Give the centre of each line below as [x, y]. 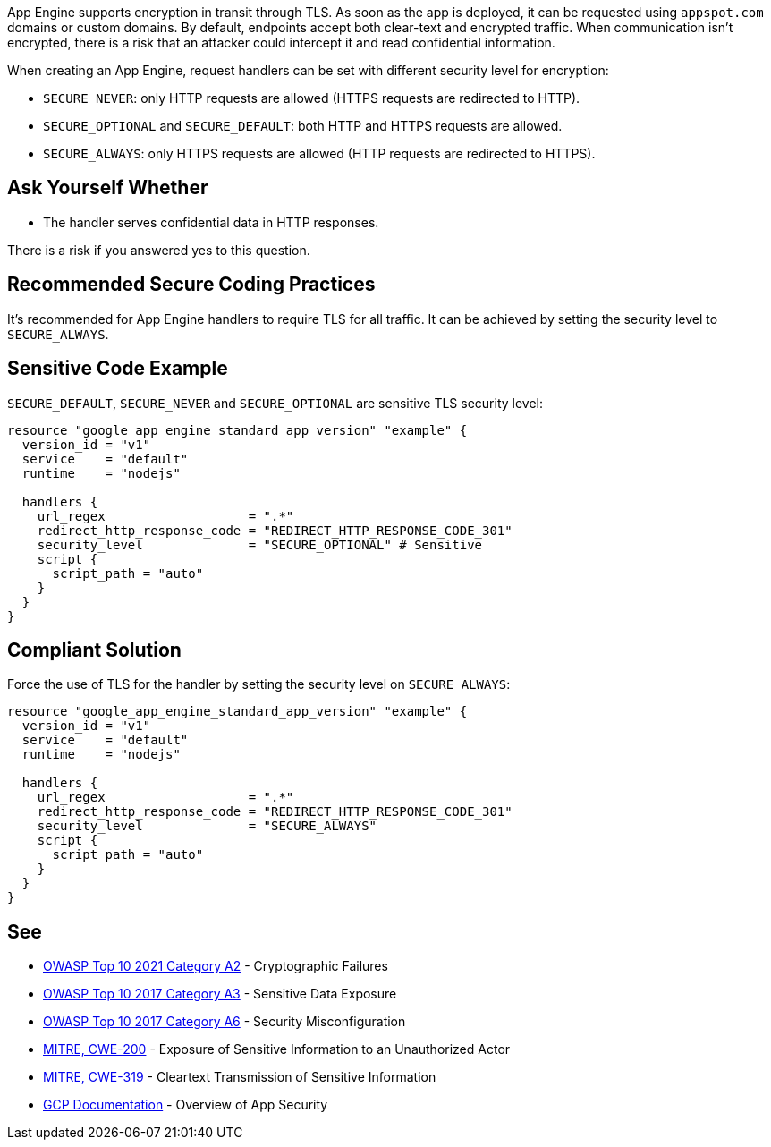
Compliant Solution [94, 650]
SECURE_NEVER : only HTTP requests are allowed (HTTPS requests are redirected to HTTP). [312, 98]
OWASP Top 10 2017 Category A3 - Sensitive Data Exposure [220, 994]
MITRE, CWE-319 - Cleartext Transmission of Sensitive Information [240, 1077]
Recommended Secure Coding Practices [191, 285]
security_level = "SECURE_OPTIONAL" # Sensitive [260, 544]
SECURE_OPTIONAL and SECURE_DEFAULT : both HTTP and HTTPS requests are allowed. [303, 126]
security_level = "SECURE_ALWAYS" [207, 826]
